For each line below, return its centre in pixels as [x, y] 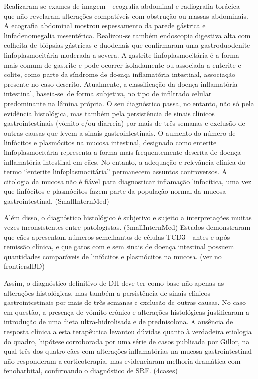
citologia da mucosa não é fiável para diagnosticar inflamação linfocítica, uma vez [128, 181]
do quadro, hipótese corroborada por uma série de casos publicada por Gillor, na [127, 341]
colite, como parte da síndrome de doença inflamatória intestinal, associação [120, 74]
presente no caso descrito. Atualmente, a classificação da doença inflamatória [121, 84]
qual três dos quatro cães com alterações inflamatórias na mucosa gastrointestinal [128, 351]
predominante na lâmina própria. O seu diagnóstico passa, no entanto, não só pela [129, 103]
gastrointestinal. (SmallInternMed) [57, 200]
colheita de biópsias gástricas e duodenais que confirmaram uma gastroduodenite [127, 45]
